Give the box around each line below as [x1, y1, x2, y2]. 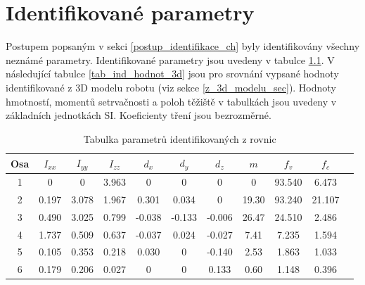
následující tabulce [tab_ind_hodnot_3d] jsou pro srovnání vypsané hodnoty [6, 66, 339, 81]
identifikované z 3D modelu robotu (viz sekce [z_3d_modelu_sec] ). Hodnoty [6, 80, 336, 94]
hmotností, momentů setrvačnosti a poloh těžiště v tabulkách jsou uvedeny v [6, 94, 337, 108]
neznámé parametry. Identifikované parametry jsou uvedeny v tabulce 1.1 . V [6, 52, 335, 67]
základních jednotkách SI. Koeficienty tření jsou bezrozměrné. [6, 108, 271, 122]
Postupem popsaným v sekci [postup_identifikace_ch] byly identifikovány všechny [6, 39, 360, 53]
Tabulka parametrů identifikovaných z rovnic [83, 131, 276, 146]
